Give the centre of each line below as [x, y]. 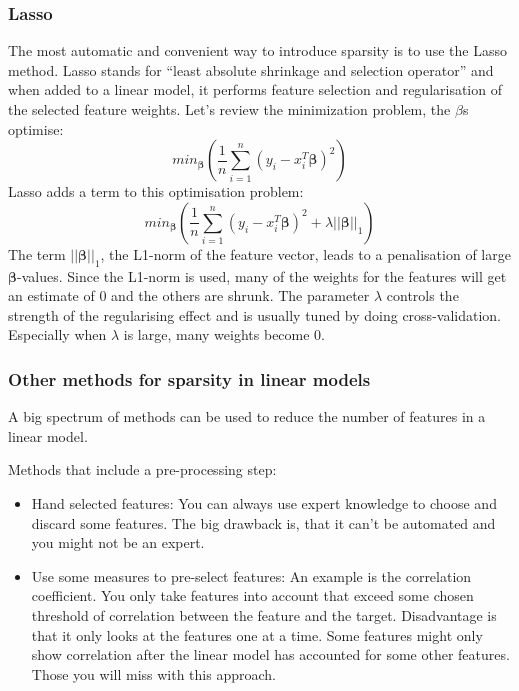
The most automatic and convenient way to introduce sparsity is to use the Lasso [257, 50]
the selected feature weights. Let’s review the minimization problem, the [229, 109]
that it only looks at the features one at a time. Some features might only [257, 634]
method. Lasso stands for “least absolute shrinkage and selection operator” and [251, 69]
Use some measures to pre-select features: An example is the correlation [251, 575]
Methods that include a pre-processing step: [142, 469]
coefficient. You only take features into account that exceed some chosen [252, 595]
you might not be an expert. [118, 542]
